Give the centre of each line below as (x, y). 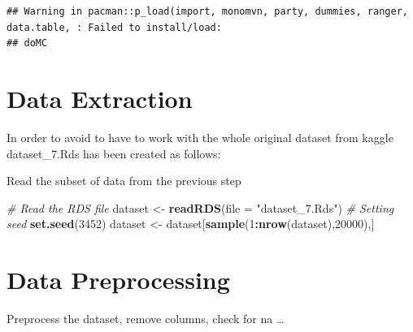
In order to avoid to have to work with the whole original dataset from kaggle (200, 137)
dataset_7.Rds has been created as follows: (114, 153)
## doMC (27, 43)
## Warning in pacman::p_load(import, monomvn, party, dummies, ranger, (207, 11)
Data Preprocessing (118, 280)
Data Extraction (100, 98)
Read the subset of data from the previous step (124, 181)
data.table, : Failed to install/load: (114, 27)
